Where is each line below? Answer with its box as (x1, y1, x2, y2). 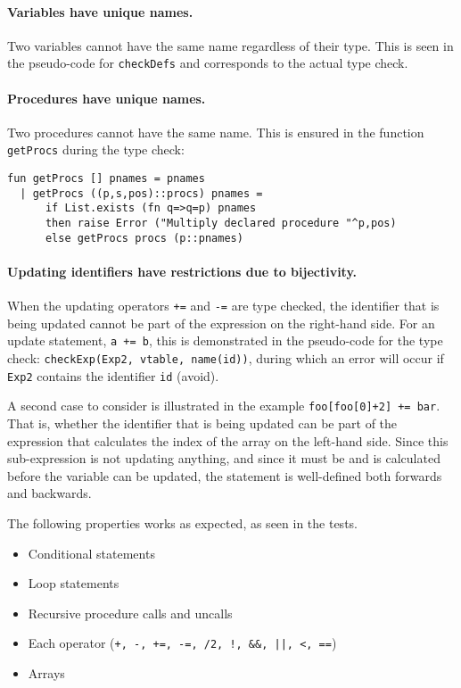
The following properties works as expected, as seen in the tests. (7, 514, 358, 533)
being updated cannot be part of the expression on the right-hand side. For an (7, 313, 435, 332)
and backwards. (7, 484, 92, 502)
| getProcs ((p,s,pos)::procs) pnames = (20, 187, 263, 200)
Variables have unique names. (7, 2, 193, 21)
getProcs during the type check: (7, 140, 185, 159)
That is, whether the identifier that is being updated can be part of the (7, 414, 398, 433)
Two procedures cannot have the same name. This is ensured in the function (7, 122, 424, 141)
